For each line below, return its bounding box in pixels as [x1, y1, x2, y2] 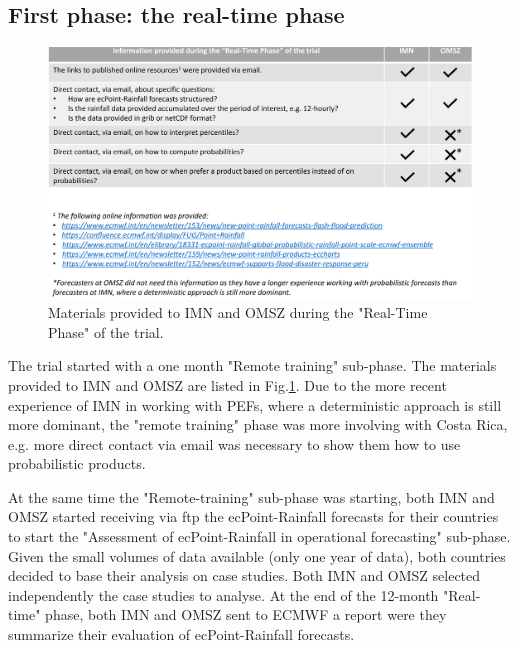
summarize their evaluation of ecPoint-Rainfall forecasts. [8, 624, 355, 645]
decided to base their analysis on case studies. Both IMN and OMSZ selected [8, 565, 481, 586]
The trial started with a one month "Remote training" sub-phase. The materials [8, 355, 497, 376]
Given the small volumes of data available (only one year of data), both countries [8, 545, 506, 566]
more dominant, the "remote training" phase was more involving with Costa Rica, [8, 414, 508, 435]
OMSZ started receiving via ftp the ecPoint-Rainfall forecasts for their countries [8, 506, 499, 527]
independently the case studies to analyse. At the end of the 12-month [8, 584, 439, 605]
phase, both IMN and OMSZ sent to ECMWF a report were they [45, 604, 447, 625]
